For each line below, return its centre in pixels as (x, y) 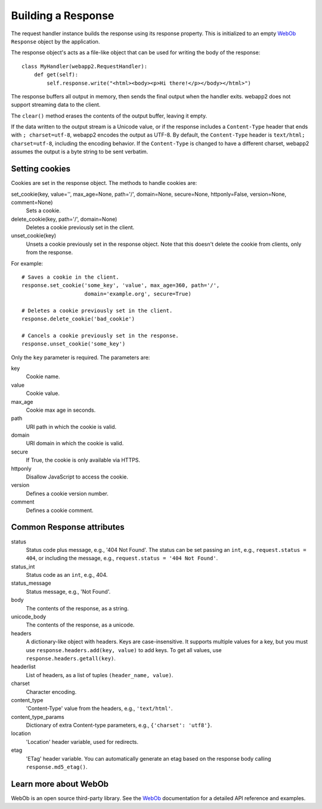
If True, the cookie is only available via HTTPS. (83, 460)
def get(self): (56, 75)
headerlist (23, 667)
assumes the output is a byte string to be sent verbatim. (80, 152)
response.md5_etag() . (57, 767)
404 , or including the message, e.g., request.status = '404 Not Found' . (122, 558)
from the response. (49, 252)
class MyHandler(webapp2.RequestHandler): (85, 66)
